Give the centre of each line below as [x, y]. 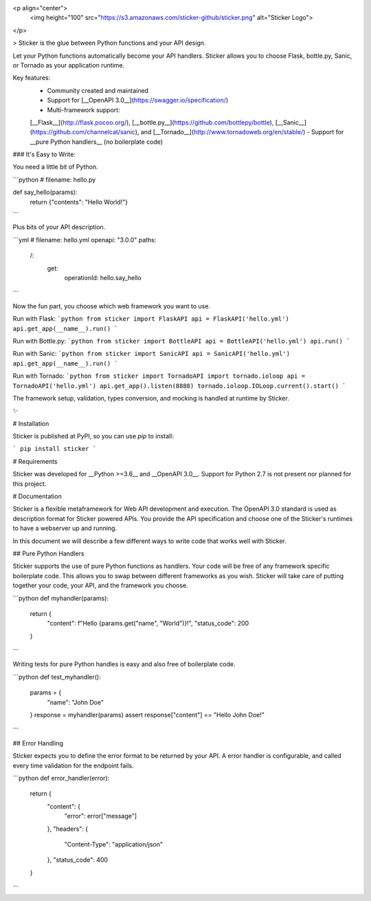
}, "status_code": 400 [78, 860]
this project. [30, 484]
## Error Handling [38, 743]
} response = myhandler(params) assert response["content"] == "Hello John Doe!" [147, 715]
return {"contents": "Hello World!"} [79, 202]
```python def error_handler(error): [61, 778]
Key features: [32, 78]
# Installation [31, 423]
